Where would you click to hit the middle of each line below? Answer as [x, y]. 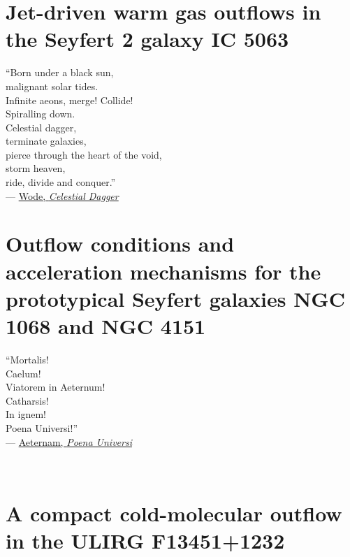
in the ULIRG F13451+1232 [145, 541]
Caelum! [23, 373]
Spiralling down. [41, 114]
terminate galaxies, [46, 141]
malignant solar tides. [52, 86]
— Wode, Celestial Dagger [62, 195]
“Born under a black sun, [60, 72]
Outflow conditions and [120, 244]
